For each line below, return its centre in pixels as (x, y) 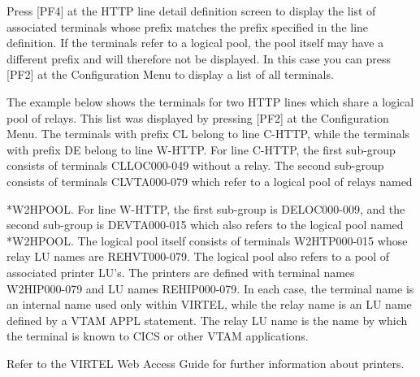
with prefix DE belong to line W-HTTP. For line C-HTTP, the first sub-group (201, 149)
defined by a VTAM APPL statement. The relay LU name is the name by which (207, 320)
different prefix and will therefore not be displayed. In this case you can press (199, 58)
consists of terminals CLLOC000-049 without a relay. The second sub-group (195, 165)
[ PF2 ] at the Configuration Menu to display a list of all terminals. (170, 74)
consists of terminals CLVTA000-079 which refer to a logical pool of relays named (210, 181)
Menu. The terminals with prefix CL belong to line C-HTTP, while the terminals (208, 134)
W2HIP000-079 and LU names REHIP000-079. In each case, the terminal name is (210, 288)
